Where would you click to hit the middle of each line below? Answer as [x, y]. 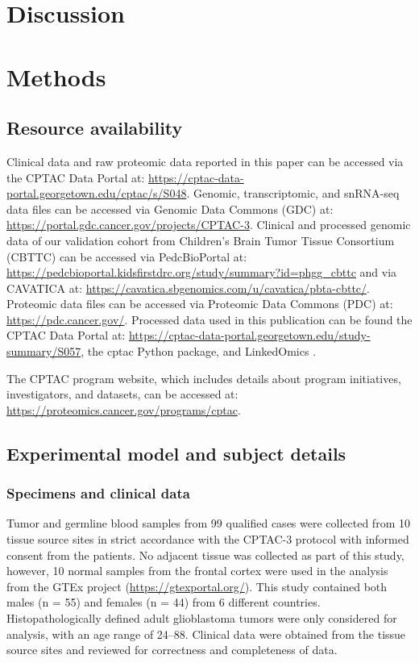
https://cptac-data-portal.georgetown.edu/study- [249, 335]
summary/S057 [44, 351]
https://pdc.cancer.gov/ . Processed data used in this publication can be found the [209, 319]
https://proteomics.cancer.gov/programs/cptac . [124, 409]
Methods [56, 76]
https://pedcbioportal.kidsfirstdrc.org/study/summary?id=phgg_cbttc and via [202, 272]
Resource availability [95, 128]
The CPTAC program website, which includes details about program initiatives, [204, 378]
